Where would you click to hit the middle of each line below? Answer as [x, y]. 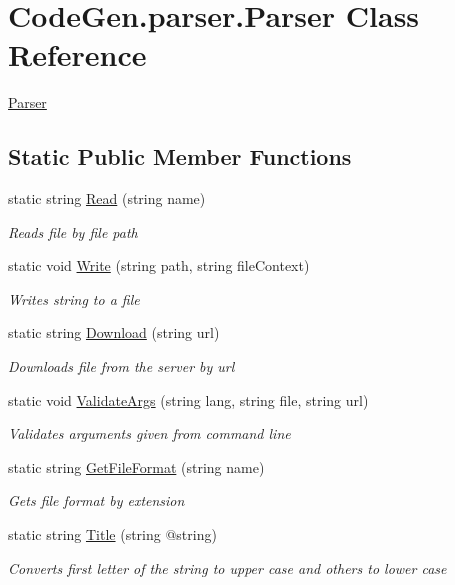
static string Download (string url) [114, 332]
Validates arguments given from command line [149, 433]
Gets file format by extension [96, 500]
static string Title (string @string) [112, 534]
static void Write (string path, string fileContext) [159, 265]
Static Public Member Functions [180, 156]
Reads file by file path [73, 231]
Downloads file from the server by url [121, 366]
